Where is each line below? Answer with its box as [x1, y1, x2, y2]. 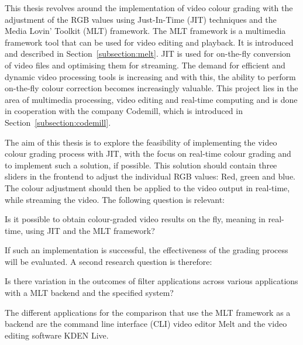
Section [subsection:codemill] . [5, 116, 111, 128]
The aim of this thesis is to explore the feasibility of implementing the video [5, 136, 277, 148]
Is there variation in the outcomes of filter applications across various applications [5, 275, 298, 287]
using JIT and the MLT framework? [25, 224, 155, 236]
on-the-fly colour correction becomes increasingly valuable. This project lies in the [5, 82, 298, 94]
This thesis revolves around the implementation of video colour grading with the [5, 2, 293, 13]
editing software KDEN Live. [5, 329, 109, 341]
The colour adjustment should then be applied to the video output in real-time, [5, 181, 290, 194]
